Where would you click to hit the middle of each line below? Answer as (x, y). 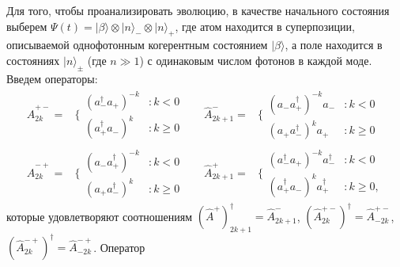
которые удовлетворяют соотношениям (100, 216)
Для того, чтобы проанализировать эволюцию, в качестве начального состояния (198, 10)
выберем (27, 26)
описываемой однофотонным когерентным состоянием (137, 45)
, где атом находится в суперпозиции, (265, 26)
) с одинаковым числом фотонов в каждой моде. (256, 60)
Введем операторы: (52, 78)
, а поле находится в (334, 45)
